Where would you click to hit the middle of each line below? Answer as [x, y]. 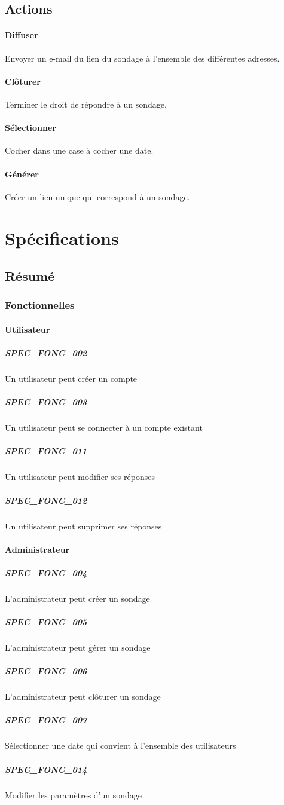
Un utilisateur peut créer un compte [71, 379]
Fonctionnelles [40, 305]
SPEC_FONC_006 [46, 671]
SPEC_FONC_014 [46, 769]
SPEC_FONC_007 [46, 720]
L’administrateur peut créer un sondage [77, 598]
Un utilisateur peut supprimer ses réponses [83, 526]
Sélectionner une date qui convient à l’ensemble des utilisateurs [120, 746]
